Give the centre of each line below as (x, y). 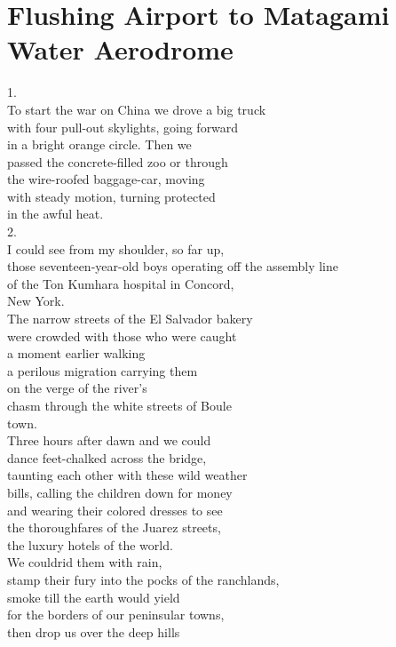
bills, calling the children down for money (120, 492)
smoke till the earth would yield (94, 597)
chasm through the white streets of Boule (119, 405)
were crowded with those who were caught (122, 335)
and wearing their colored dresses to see (115, 510)
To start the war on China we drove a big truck (137, 109)
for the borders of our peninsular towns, (116, 615)
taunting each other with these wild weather (127, 475)
